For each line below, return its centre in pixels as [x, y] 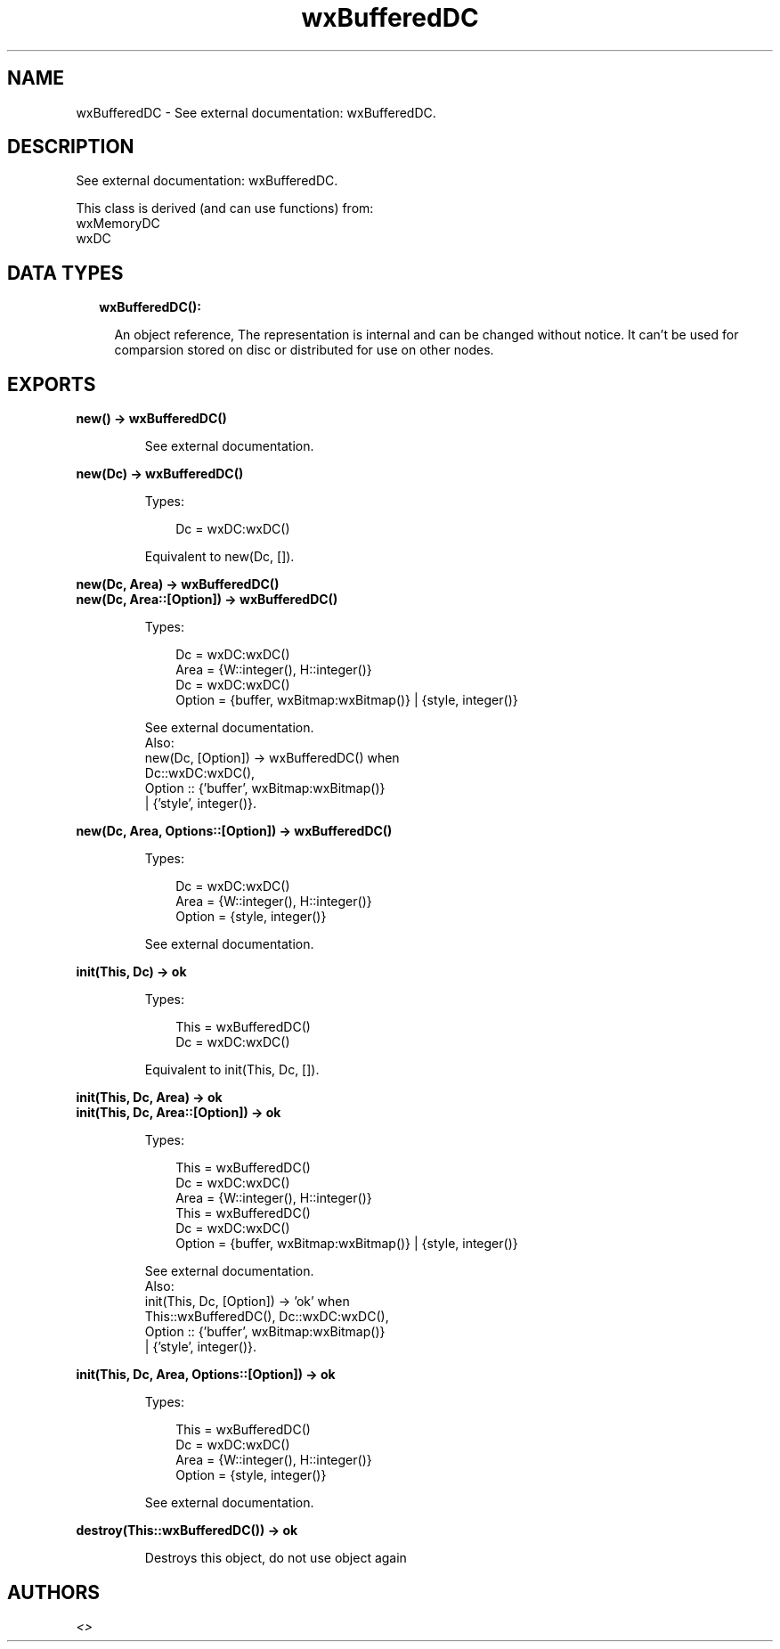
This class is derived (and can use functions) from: [225, 208]
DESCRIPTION [71, 147]
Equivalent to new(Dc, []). [219, 557]
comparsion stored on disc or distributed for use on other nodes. [304, 350]
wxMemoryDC [118, 224]
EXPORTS [52, 384]
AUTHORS [54, 1592]
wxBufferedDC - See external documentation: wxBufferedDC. [256, 112]
